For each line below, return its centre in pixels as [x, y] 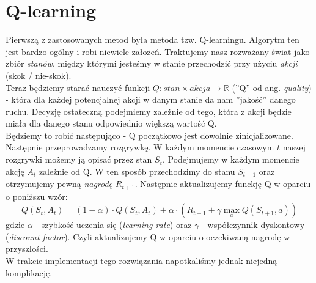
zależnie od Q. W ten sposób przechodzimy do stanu [137, 171]
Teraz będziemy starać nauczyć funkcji [78, 87]
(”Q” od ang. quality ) [272, 87]
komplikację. [29, 272]
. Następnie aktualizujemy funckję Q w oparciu [223, 184]
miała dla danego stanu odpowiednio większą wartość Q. [111, 123]
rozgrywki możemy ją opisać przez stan [79, 159]
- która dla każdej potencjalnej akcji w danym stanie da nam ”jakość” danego [151, 99]
